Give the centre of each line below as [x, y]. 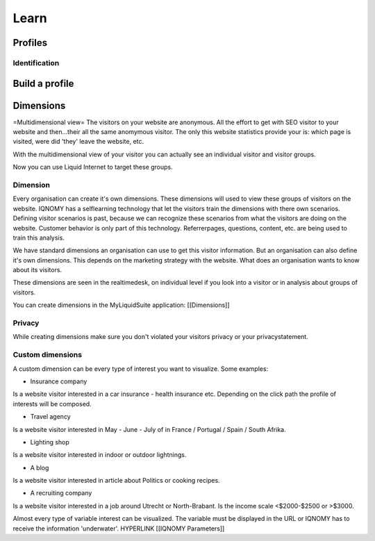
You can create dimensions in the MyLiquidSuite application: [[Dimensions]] [121, 305]
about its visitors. [37, 270]
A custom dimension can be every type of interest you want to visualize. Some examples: [141, 369]
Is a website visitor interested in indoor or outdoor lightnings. [100, 455]
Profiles [30, 43]
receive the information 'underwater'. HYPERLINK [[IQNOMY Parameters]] [119, 528]
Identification [36, 63]
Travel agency [50, 417]
